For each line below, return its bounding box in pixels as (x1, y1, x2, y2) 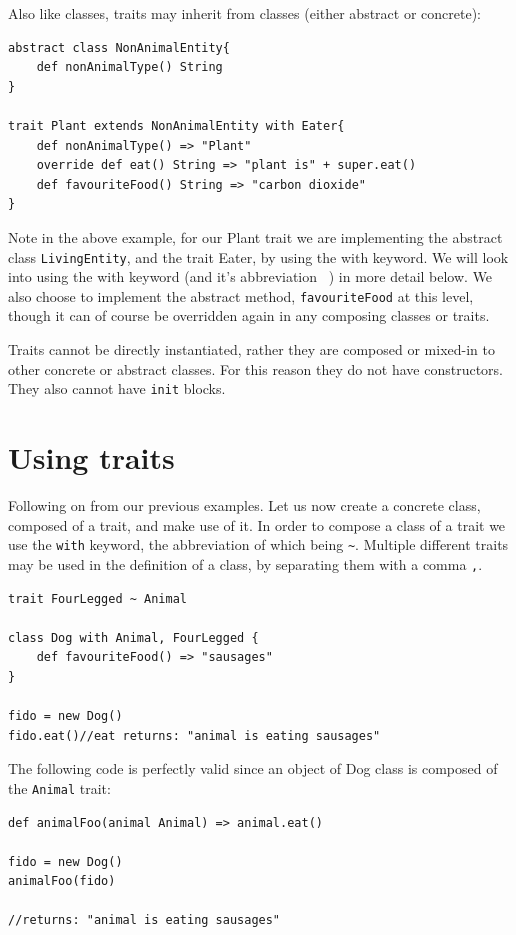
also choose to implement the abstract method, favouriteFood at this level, (8, 285, 474, 306)
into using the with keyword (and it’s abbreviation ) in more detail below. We (8, 266, 493, 287)
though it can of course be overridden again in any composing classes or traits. (8, 305, 490, 326)
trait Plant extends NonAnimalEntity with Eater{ (8, 118, 345, 133)
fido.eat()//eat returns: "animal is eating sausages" (8, 728, 381, 743)
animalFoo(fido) (8, 874, 116, 889)
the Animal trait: (8, 777, 111, 798)
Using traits (8, 437, 175, 478)
